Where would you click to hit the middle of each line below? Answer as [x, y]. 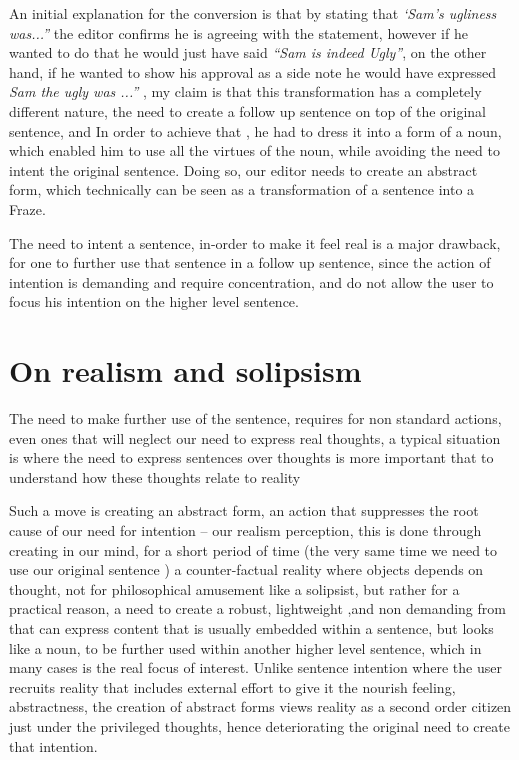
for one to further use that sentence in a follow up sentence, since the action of [250, 262]
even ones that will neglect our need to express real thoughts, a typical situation [255, 437]
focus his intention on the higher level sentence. [154, 301]
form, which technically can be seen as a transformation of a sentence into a [242, 189]
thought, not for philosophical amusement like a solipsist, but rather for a [234, 588]
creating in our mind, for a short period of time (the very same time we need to [253, 549]
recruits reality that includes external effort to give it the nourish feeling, [232, 686]
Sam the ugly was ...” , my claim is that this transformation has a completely [245, 91]
